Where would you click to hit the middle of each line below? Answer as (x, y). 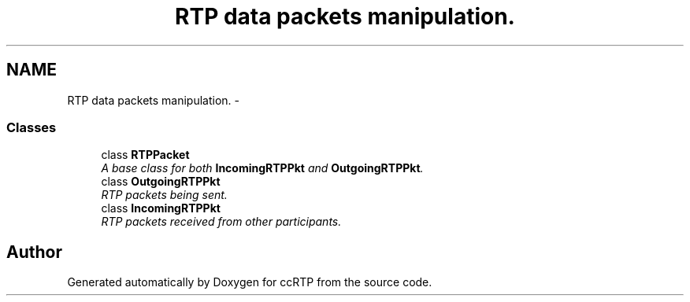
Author (34, 252)
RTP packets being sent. (164, 195)
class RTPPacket (145, 155)
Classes (32, 127)
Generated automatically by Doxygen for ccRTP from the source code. (250, 282)
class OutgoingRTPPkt (161, 182)
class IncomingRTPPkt (161, 208)
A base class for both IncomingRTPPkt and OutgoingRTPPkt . (262, 168)
